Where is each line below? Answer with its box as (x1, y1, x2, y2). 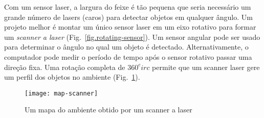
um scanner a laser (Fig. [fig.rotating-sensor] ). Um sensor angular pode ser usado (4, 31, 260, 42)
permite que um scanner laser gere (152, 61, 260, 72)
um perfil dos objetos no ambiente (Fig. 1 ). (4, 72, 140, 82)
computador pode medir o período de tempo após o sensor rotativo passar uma (4, 51, 252, 62)
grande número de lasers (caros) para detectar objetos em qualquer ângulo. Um (4, 11, 253, 22)
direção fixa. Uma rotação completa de (4, 61, 125, 72)
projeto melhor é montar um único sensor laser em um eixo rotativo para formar (4, 21, 256, 32)
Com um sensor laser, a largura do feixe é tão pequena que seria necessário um (4, 2, 251, 12)
